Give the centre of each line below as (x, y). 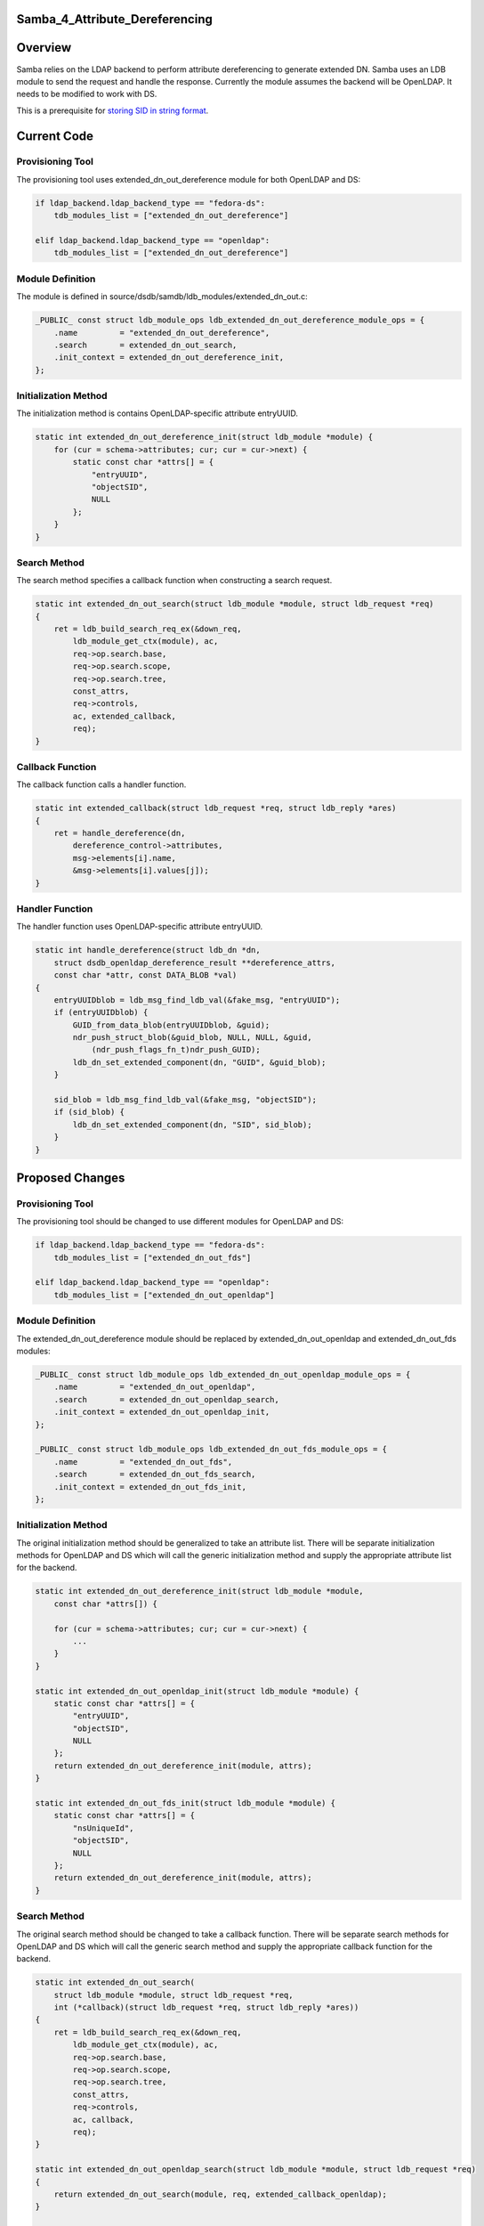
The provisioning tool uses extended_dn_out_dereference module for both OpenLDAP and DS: (189, 179)
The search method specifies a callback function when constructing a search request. (174, 581)
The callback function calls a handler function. (101, 784)
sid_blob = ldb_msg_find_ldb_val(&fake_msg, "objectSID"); (186, 1100)
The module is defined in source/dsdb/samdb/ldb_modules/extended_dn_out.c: (162, 297)
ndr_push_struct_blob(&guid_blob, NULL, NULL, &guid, (192, 1038)
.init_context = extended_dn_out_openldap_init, (162, 1412)
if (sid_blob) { (89, 1112)
